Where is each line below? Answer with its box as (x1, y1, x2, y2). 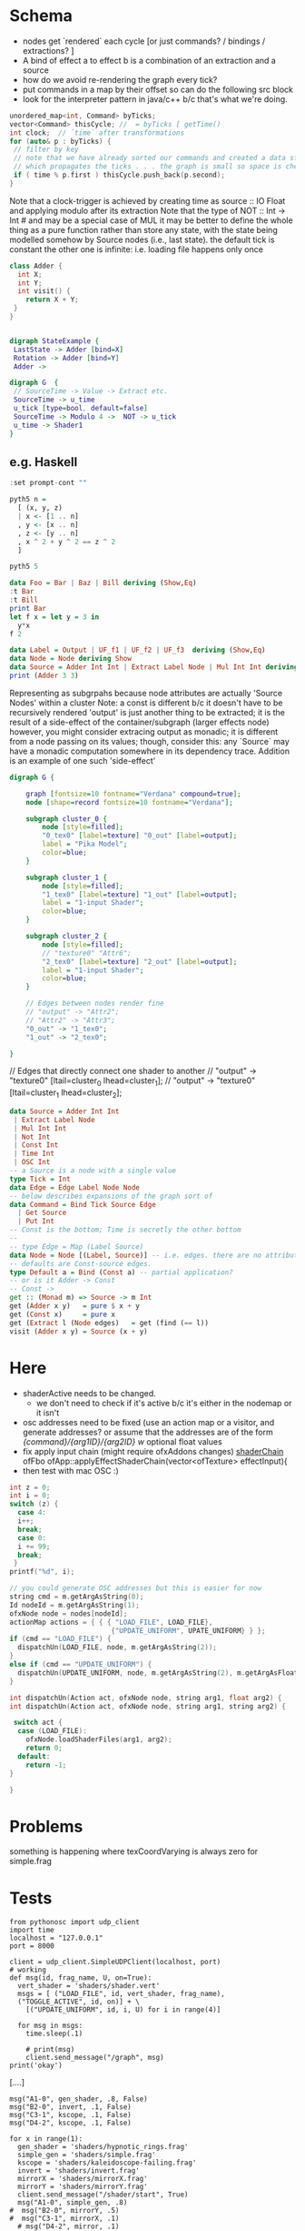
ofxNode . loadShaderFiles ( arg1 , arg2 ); (25, 1735, 172, 1744)
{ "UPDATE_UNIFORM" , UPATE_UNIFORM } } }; (110, 1626, 266, 1635)
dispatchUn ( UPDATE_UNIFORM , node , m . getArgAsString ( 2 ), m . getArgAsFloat (17, 1668, 299, 1678)
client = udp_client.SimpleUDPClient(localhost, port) (9, 1958, 221, 1967)
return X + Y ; (25, 295, 79, 305)
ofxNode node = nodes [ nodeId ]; (9, 1608, 128, 1618)
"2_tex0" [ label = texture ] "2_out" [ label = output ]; (42, 957, 238, 966)
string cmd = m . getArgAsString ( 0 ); (9, 1592, 144, 1602)
